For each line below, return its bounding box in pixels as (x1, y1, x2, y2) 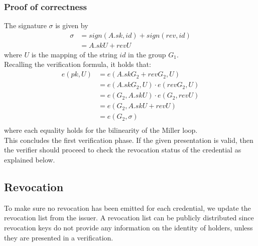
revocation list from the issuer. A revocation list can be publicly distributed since (4, 212, 254, 223)
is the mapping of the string (31, 49, 117, 59)
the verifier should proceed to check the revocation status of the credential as (4, 144, 241, 155)
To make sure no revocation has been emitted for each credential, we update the (4, 202, 251, 213)
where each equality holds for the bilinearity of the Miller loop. (4, 125, 198, 135)
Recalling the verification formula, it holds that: (4, 59, 151, 69)
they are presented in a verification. (4, 232, 113, 242)
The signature (4, 20, 47, 31)
